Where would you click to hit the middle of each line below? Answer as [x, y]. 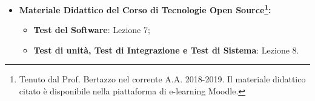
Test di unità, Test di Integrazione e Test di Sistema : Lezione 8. [166, 50]
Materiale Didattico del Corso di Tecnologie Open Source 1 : [145, 9]
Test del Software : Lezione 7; [92, 30]
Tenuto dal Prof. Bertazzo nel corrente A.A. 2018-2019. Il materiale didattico [162, 79]
